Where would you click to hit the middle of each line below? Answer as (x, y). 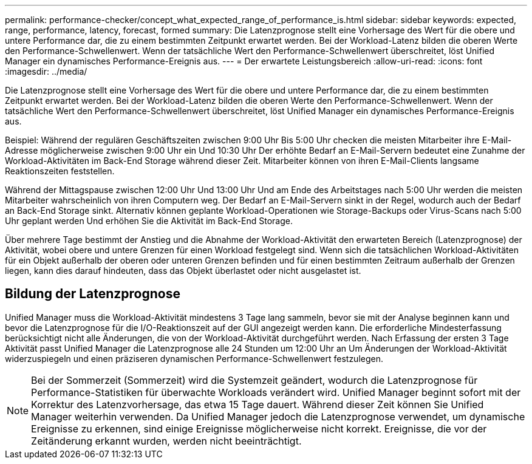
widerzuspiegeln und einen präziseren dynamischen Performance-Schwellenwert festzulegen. (194, 358)
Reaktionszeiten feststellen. (60, 171)
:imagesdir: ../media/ (46, 71)
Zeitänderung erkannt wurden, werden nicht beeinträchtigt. (166, 441)
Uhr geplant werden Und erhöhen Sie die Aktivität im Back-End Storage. (149, 221)
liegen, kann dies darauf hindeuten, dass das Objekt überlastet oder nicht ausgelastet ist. (183, 271)
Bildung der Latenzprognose (93, 294)
